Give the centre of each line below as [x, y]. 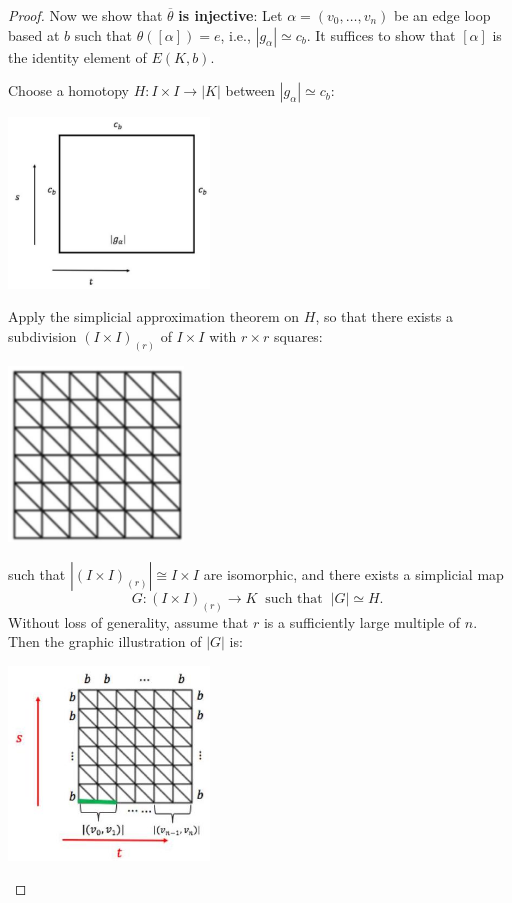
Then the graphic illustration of [105, 641]
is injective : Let [230, 15]
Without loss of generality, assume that [128, 621]
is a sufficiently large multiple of [362, 621]
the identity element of [77, 56]
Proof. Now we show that [85, 15]
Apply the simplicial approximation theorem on [154, 316]
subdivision [42, 335]
